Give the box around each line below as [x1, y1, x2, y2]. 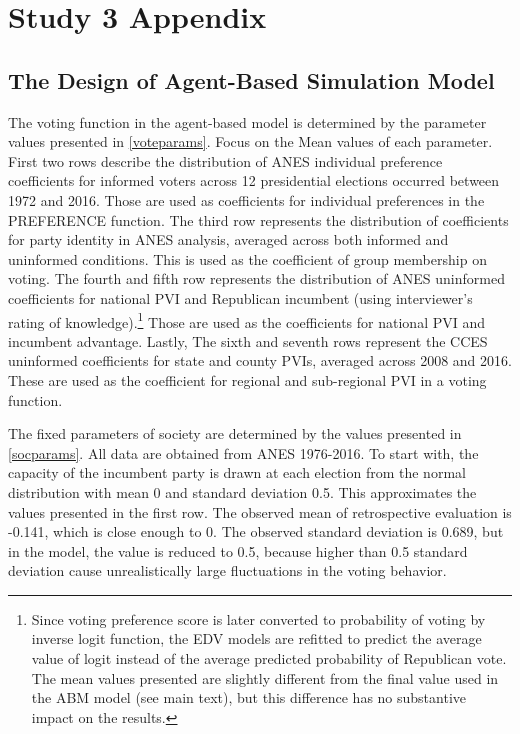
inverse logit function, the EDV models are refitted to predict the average [31, 628, 482, 649]
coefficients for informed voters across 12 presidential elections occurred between [8, 170, 500, 191]
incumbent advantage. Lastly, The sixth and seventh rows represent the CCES [8, 330, 488, 351]
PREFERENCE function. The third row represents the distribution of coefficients [8, 209, 509, 230]
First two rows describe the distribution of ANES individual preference [8, 150, 443, 171]
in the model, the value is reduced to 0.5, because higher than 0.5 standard [8, 540, 468, 561]
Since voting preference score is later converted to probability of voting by [31, 608, 486, 629]
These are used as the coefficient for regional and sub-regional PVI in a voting [8, 369, 487, 390]
